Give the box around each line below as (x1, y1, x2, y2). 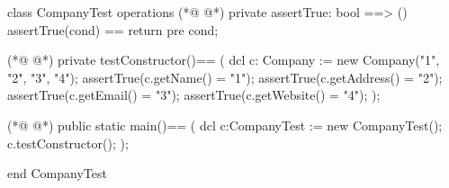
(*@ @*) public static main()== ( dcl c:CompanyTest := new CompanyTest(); (7, 115, 443, 134)
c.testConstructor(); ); (7, 133, 129, 152)
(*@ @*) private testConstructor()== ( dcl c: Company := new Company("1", (7, 50, 440, 69)
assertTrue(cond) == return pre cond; (7, 20, 219, 39)
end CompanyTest (7, 164, 107, 183)
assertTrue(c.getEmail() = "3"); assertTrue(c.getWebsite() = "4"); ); (7, 85, 381, 104)
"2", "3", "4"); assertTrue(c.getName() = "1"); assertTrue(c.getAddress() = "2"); (7, 67, 443, 86)
